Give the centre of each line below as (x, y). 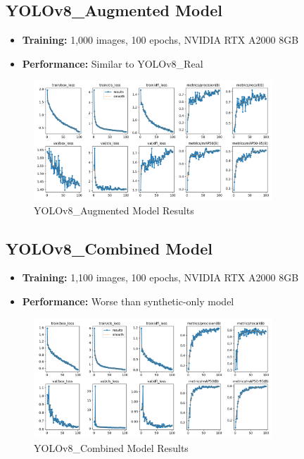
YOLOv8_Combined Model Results (111, 447)
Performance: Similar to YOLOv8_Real (113, 63)
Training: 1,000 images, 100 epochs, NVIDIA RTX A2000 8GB (160, 40)
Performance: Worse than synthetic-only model (128, 301)
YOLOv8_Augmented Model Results (114, 210)
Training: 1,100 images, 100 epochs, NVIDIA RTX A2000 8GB (160, 277)
